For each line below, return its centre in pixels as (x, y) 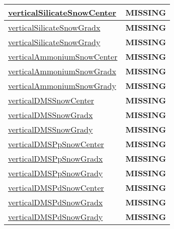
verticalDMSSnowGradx (51, 115)
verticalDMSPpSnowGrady (56, 173)
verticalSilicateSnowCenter (62, 12)
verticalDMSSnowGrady (51, 129)
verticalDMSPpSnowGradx (56, 158)
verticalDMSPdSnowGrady (56, 217)
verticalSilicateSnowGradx (54, 27)
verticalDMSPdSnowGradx (56, 202)
